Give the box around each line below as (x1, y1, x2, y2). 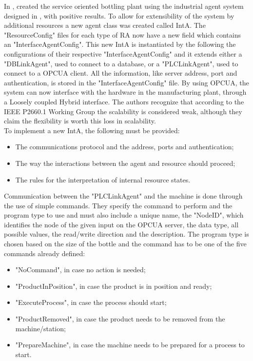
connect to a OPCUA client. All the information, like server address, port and (4, 68, 237, 78)
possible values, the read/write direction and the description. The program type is (4, 229, 249, 239)
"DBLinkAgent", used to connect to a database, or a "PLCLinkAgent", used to (4, 58, 238, 68)
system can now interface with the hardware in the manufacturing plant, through (4, 87, 247, 97)
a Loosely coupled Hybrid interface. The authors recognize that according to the (4, 96, 244, 106)
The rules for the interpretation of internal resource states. (15, 174, 191, 184)
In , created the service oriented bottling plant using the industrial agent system (4, 1, 244, 11)
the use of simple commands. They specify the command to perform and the (4, 200, 233, 210)
